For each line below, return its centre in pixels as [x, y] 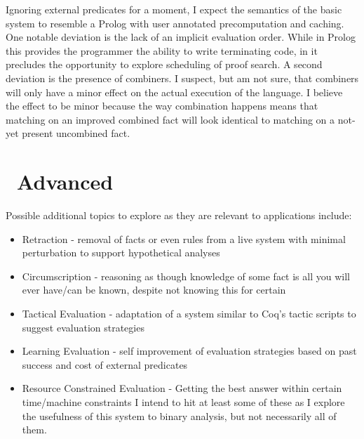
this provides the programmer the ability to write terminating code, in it [162, 50]
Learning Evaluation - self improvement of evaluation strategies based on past [189, 351]
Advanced [65, 182]
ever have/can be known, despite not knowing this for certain [154, 290]
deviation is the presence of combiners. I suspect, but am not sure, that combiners [182, 78]
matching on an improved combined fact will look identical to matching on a [170, 119]
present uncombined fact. [76, 133]
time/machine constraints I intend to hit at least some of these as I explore [183, 402]
